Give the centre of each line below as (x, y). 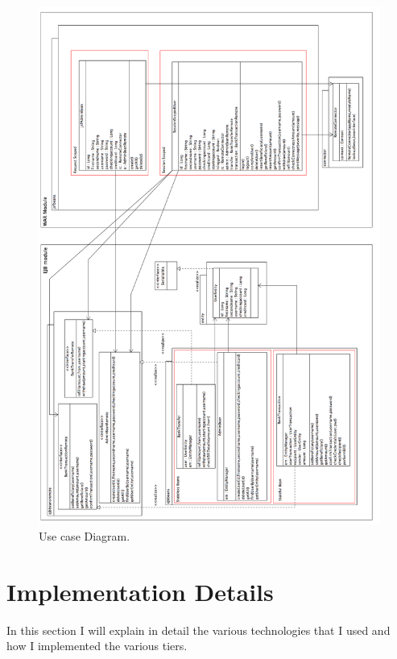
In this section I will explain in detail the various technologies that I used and (198, 630)
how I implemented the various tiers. (97, 646)
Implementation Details (140, 591)
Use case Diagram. (85, 535)
